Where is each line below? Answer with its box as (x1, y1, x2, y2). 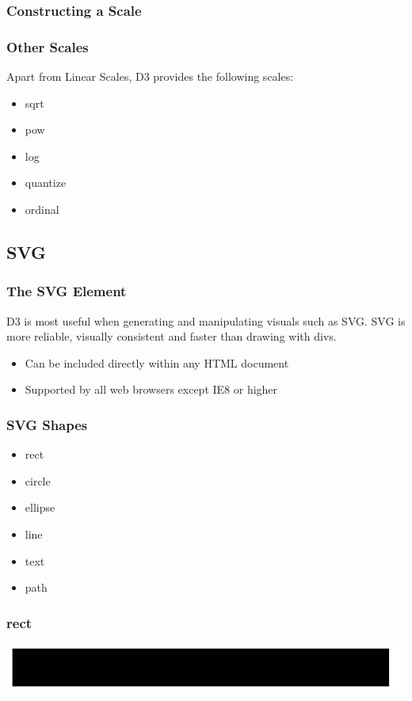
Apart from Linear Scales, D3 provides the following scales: (6, 68, 294, 85)
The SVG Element (6, 281, 127, 301)
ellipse (25, 499, 55, 516)
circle (25, 472, 51, 489)
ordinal (25, 201, 59, 218)
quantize (25, 174, 67, 191)
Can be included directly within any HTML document (25, 354, 289, 371)
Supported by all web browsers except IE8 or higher (25, 381, 278, 398)
